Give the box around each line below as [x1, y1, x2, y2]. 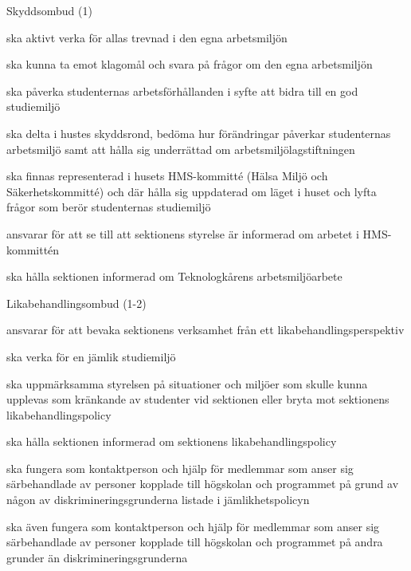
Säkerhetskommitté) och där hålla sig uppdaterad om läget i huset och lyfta [6, 183, 377, 199]
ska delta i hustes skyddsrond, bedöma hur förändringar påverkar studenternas [6, 124, 391, 141]
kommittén [6, 241, 60, 258]
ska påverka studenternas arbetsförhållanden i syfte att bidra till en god [6, 82, 358, 99]
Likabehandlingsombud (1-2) [6, 294, 147, 311]
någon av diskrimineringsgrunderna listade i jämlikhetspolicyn [6, 491, 310, 508]
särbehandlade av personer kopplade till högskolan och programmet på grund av [6, 475, 399, 492]
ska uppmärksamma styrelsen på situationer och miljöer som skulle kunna [6, 375, 368, 392]
